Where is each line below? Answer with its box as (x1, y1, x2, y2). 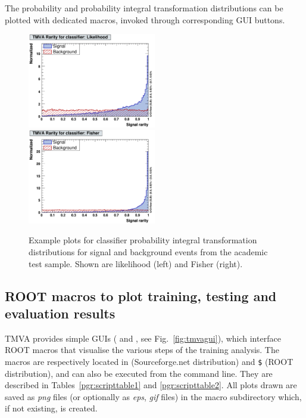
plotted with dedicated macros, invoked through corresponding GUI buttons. (5, 13, 285, 26)
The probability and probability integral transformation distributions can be (5, 2, 283, 14)
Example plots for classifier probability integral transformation (29, 234, 257, 246)
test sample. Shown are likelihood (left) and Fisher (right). (29, 257, 243, 270)
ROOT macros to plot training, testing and (5, 286, 277, 305)
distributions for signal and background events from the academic (29, 246, 268, 258)
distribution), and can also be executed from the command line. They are (5, 367, 273, 379)
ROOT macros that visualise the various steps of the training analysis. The (5, 343, 279, 356)
